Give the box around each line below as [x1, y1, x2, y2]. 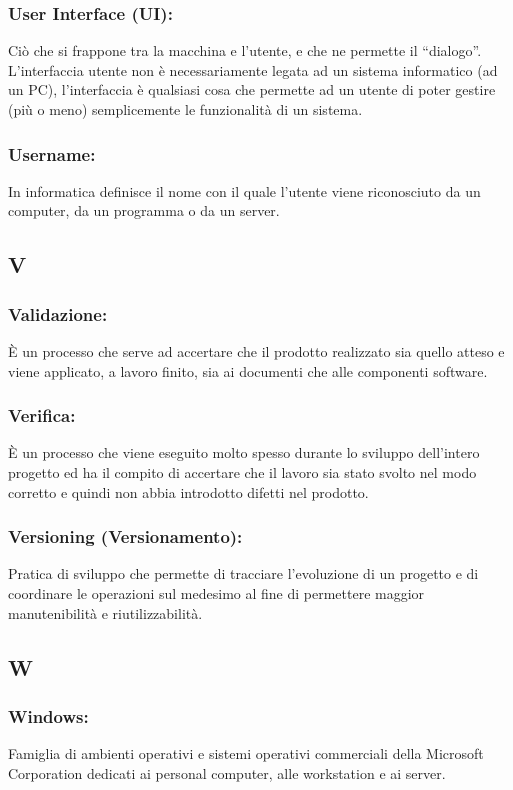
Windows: [8, 703, 89, 728]
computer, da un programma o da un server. [8, 200, 280, 221]
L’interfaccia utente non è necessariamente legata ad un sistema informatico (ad [8, 59, 498, 80]
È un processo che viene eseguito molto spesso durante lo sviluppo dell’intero [8, 442, 480, 463]
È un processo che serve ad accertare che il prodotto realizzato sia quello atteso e [8, 341, 505, 361]
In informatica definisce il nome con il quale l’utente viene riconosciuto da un [8, 180, 481, 201]
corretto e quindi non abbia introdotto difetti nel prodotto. [8, 481, 369, 502]
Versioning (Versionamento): [8, 524, 243, 549]
